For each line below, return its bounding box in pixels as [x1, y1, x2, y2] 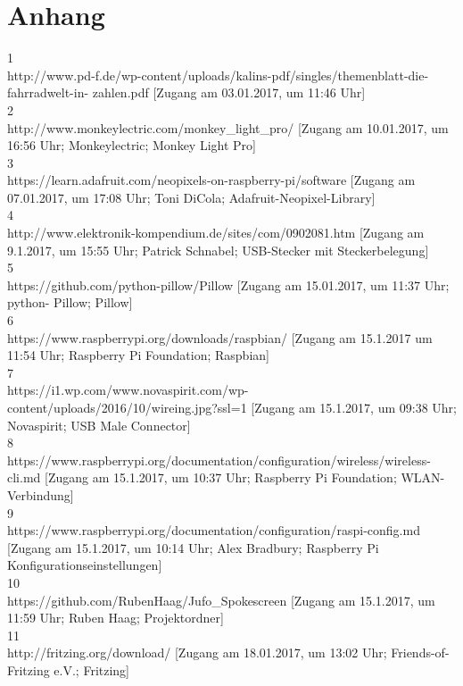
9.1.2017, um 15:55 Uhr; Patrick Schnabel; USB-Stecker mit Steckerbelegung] [7, 240, 429, 259]
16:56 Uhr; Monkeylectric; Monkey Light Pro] [7, 136, 256, 155]
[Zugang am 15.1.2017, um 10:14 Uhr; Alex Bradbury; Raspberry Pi [7, 538, 379, 556]
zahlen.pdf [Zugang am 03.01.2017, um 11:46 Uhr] [92, 83, 366, 102]
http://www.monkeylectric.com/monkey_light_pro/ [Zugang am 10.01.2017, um [7, 118, 449, 137]
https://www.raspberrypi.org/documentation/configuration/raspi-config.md [7, 521, 420, 540]
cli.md [7, 468, 41, 487]
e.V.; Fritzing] [54, 660, 130, 679]
